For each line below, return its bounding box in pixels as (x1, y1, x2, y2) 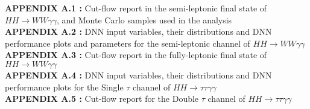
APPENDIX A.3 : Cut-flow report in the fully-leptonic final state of (5, 49, 267, 61)
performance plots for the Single (5, 80, 124, 93)
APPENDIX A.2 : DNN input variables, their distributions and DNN (5, 25, 272, 38)
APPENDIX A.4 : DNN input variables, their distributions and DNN (5, 68, 272, 81)
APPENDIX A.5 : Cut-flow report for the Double (5, 92, 199, 105)
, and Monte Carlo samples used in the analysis (56, 13, 232, 26)
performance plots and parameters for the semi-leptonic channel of (5, 37, 250, 49)
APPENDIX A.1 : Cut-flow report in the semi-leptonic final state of (5, 2, 267, 14)
